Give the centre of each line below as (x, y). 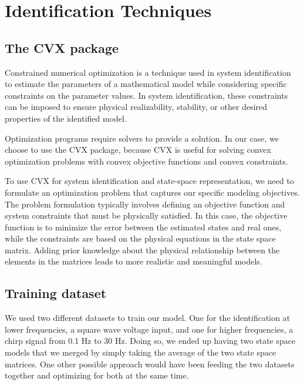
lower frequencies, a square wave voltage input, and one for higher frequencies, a (149, 329)
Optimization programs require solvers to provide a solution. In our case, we (142, 138)
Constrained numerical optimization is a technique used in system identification (148, 72)
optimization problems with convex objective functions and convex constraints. (146, 161)
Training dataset (56, 293)
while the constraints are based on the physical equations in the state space (140, 238)
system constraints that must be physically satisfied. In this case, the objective (146, 215)
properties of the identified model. (66, 118)
